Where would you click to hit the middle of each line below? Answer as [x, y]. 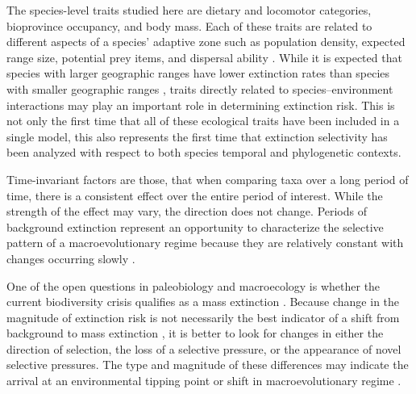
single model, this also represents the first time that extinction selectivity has [197, 136]
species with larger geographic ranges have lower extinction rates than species [198, 73]
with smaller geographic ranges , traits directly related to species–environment [200, 88]
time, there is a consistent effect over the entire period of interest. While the [195, 195]
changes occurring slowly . [71, 258]
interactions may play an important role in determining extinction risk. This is [201, 105]
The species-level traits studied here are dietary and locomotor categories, [189, 10]
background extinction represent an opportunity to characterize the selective [195, 226]
